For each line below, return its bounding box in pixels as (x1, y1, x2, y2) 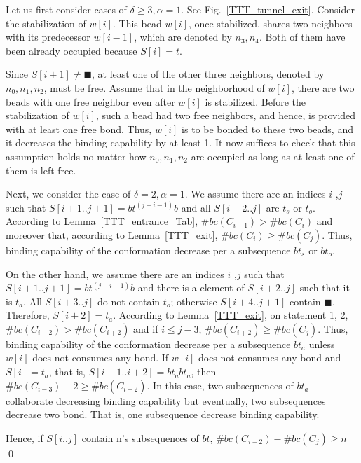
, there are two (291, 80, 355, 95)
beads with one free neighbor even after (6, 94, 175, 109)
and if (133, 321, 158, 336)
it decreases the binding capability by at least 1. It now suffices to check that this (6, 135, 355, 150)
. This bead (113, 15, 162, 30)
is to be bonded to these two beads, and (182, 121, 353, 136)
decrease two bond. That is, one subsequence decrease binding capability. (6, 407, 320, 422)
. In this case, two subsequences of (147, 378, 294, 392)
